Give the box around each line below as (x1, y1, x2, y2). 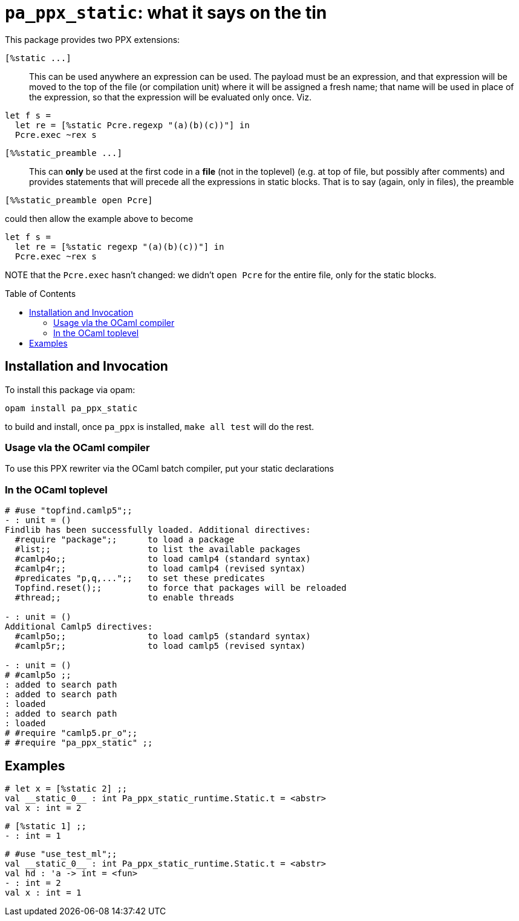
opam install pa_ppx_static (5, 403, 138, 413)
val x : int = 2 (5, 802, 82, 813)
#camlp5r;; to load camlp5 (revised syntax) (15, 641, 306, 651)
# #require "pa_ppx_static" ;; (5, 738, 153, 748)
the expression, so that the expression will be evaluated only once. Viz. (29, 91, 312, 102)
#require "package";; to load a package (15, 535, 235, 545)
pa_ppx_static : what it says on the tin (5, 2, 327, 23)
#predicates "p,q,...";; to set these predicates (15, 573, 265, 584)
